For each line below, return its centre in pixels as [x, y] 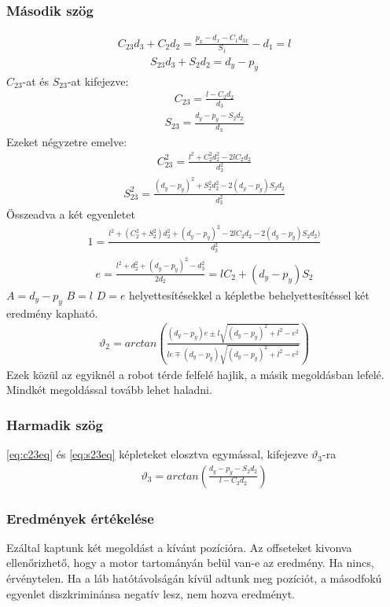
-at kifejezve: [98, 81]
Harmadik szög [55, 424]
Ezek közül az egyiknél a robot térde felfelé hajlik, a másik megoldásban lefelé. [195, 374]
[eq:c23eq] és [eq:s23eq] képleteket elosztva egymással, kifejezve [157, 454]
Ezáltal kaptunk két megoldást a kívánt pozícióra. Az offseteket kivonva [179, 547]
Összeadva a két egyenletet [71, 214]
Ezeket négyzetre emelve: [67, 141]
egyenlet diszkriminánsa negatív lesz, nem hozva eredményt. [151, 593]
